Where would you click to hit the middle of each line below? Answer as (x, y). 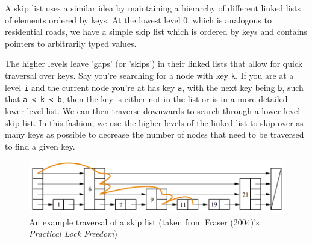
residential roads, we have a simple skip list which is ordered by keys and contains (156, 32)
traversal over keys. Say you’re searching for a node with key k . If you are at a (149, 75)
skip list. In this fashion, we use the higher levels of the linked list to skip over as (154, 122)
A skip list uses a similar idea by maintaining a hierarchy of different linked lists (153, 8)
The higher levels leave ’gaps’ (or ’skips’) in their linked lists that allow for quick (154, 63)
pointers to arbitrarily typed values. (71, 43)
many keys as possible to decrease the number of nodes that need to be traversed (154, 134)
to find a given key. (40, 146)
